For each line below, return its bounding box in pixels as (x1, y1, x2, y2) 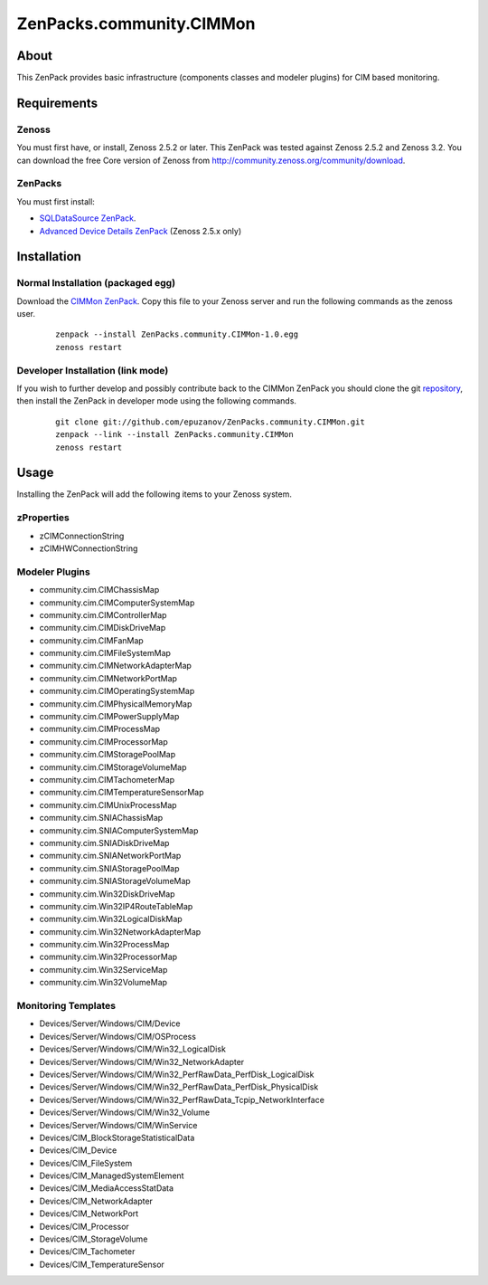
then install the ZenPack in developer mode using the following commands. (16, 395, 297, 406)
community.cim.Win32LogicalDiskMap (39, 914, 183, 925)
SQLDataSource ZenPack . (39, 213, 136, 224)
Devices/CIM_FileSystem (39, 1157, 133, 1168)
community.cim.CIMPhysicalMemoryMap (39, 698, 192, 709)
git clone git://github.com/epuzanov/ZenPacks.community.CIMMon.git (55, 416, 365, 427)
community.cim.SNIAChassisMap (39, 813, 164, 823)
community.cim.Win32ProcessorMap (39, 951, 178, 963)
